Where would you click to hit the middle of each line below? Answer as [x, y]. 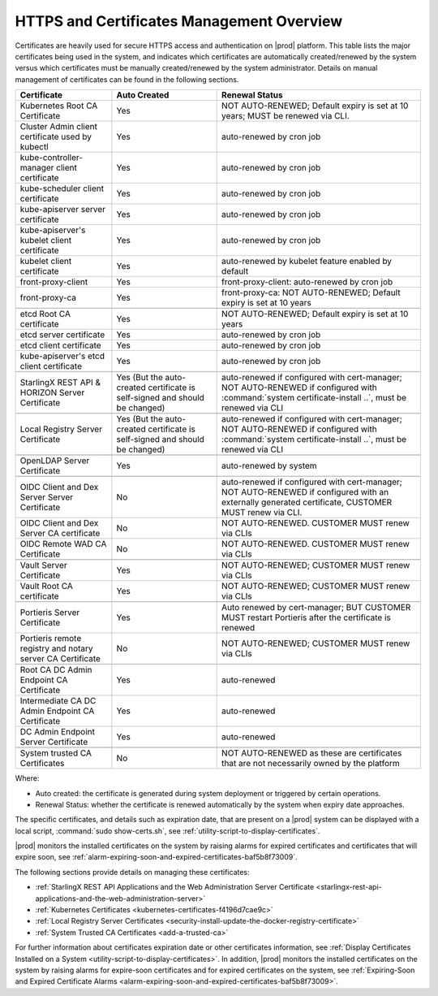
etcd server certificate [62, 335]
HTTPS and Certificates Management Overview [179, 21]
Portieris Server [50, 613]
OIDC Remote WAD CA [63, 544]
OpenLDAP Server [55, 461]
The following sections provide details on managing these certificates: [133, 872]
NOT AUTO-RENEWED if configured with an [305, 492]
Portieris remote [51, 639]
